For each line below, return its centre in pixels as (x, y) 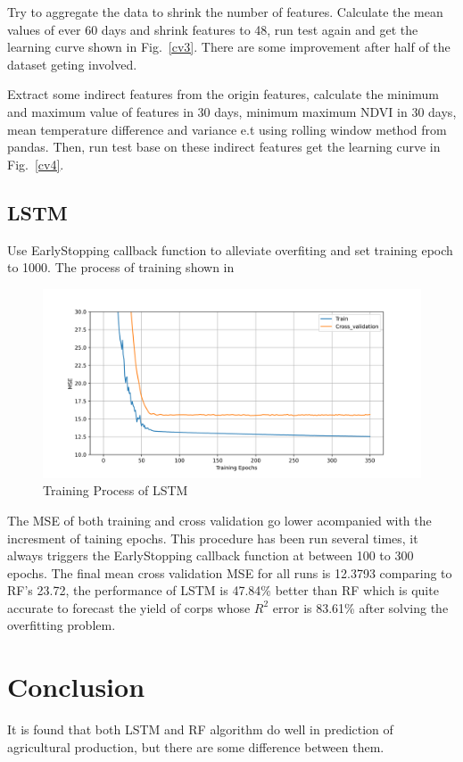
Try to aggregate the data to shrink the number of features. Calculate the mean (225, 12)
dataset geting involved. (72, 64)
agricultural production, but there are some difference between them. (196, 746)
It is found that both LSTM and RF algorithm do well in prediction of (200, 729)
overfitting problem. (62, 625)
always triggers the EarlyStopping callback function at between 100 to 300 (211, 555)
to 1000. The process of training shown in (121, 267)
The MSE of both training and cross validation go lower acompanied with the (219, 520)
